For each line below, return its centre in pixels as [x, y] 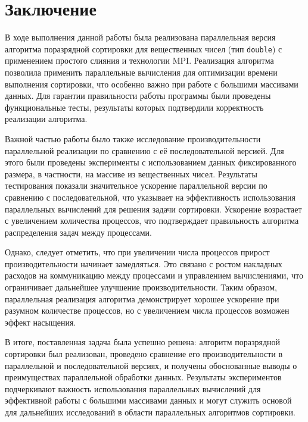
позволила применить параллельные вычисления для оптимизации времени [141, 72]
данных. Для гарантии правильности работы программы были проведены [138, 96]
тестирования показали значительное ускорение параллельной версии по [136, 185]
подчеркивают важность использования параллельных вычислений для [133, 388]
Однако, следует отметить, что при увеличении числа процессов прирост [137, 252]
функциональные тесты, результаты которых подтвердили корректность [134, 107]
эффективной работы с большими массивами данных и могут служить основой [148, 400]
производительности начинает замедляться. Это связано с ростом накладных [144, 263]
